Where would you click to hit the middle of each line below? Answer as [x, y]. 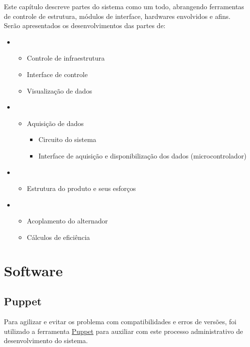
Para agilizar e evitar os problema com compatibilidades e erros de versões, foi [120, 322]
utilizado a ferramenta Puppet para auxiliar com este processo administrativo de [124, 331]
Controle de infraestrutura [66, 58]
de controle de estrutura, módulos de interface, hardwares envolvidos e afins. [117, 16]
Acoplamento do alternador [67, 221]
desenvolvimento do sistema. [46, 340]
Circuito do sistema [67, 139]
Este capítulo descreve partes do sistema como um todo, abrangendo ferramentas [124, 6]
